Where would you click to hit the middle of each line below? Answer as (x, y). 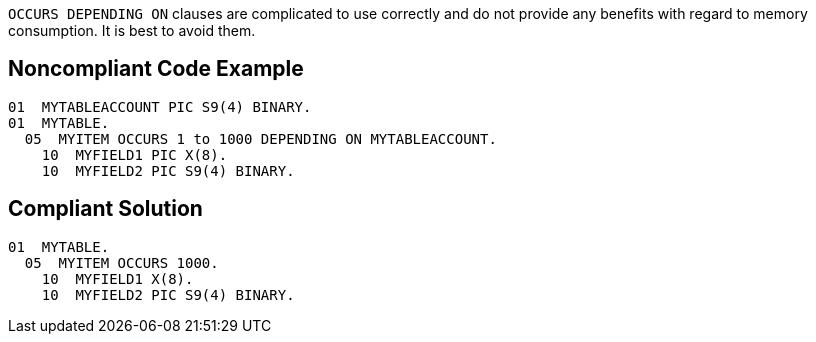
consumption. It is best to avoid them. (132, 30)
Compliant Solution (105, 209)
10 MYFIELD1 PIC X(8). (134, 154)
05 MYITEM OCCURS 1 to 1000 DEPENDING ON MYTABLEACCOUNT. (260, 138)
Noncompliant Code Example (156, 69)
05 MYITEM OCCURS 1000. (121, 262)
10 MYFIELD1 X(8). (117, 278)
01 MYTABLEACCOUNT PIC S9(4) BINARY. (160, 106)
